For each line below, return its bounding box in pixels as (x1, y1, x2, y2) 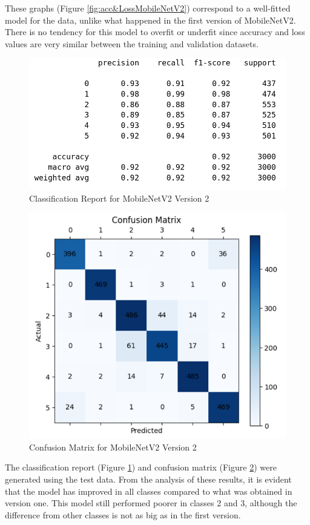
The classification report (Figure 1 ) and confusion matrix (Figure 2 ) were (5, 461, 277, 474)
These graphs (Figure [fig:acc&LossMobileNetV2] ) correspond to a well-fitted (5, 2, 291, 14)
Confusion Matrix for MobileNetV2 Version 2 (29, 440, 197, 453)
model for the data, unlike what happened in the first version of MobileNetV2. (5, 13, 296, 26)
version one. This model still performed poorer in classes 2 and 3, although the (5, 497, 297, 509)
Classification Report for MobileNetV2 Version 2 (29, 191, 209, 204)
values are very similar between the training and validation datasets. (5, 37, 259, 50)
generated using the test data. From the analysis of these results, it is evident (5, 472, 292, 485)
